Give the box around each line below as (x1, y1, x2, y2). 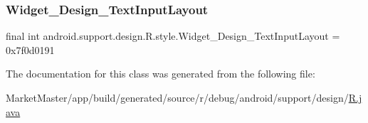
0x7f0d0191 (6, 42, 55, 57)
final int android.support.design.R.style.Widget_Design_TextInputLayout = (6, 28, 340, 43)
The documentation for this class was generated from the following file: (6, 66, 315, 81)
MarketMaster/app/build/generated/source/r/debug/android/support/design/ (6, 90, 349, 105)
